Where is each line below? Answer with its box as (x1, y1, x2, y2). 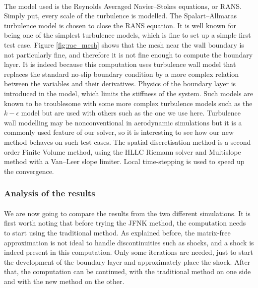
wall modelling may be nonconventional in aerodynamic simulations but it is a (4, 117, 242, 127)
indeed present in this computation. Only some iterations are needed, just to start (4, 247, 253, 257)
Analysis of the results (4, 187, 95, 199)
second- (230, 136, 254, 147)
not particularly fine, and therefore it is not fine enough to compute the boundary (4, 49, 253, 59)
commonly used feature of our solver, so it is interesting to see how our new (4, 127, 234, 137)
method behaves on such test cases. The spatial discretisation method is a (4, 136, 229, 147)
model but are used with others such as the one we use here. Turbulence (21, 108, 241, 118)
